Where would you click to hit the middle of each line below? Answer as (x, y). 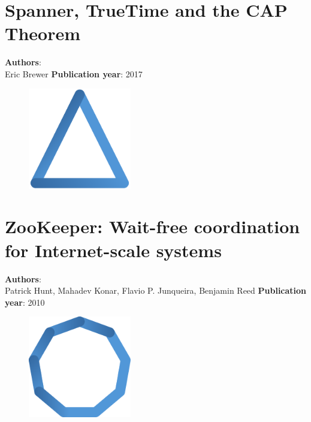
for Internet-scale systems (113, 250)
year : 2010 (25, 302)
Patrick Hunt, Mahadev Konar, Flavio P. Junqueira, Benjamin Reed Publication (156, 290)
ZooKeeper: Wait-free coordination (153, 226)
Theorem (43, 33)
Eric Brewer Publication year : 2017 (74, 73)
